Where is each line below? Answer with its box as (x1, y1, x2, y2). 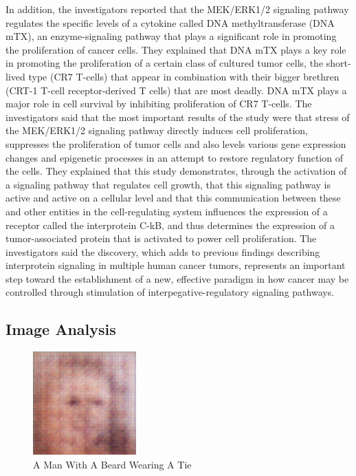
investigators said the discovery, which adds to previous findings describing (5, 244, 320, 259)
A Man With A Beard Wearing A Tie (33, 457, 192, 471)
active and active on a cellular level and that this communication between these (5, 191, 341, 205)
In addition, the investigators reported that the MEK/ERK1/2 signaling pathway (5, 2, 349, 16)
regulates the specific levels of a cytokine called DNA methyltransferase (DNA (5, 15, 335, 30)
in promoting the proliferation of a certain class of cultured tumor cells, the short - (5, 56, 351, 70)
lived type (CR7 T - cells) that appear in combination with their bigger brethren (5, 69, 340, 83)
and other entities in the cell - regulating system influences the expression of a (5, 204, 328, 218)
